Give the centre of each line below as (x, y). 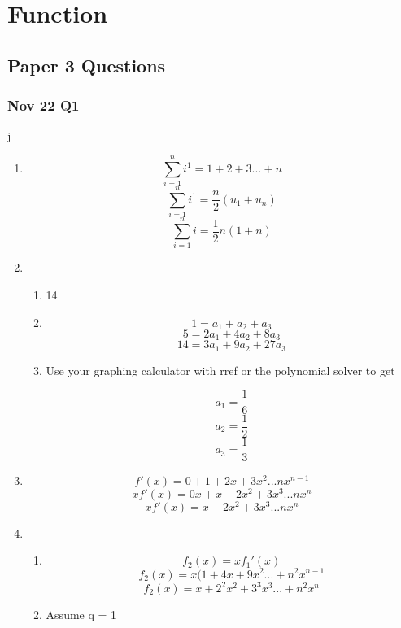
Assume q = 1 (81, 614)
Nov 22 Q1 (44, 105)
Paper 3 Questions (87, 65)
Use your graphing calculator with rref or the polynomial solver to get (220, 370)
